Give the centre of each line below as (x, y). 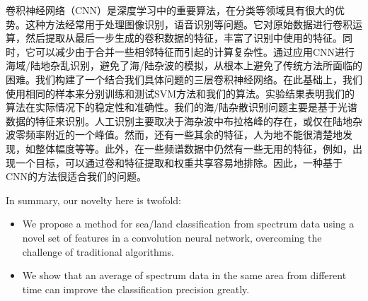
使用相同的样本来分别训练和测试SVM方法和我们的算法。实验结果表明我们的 (180, 93)
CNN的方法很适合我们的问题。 (76, 176)
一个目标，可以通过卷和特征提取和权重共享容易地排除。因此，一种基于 (179, 162)
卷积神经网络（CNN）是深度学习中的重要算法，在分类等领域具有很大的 (171, 10)
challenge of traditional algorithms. (98, 251)
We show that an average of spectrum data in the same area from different (184, 275)
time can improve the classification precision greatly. (136, 289)
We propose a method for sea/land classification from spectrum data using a (188, 224)
